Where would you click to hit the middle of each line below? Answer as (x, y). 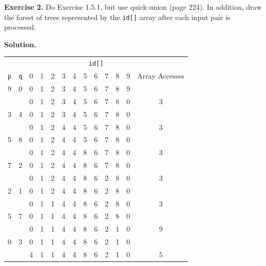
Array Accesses (161, 76)
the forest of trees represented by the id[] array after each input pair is (117, 17)
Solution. (20, 44)
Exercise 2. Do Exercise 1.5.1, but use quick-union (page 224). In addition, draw (133, 7)
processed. (20, 27)
